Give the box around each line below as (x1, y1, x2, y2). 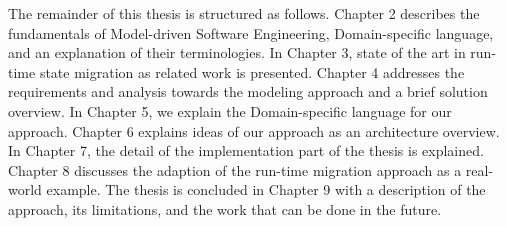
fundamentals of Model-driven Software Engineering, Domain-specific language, (8, 22, 494, 43)
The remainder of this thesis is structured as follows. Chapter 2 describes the (8, 3, 480, 23)
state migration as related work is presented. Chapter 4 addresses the (39, 61, 465, 82)
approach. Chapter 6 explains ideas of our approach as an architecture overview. (8, 120, 500, 141)
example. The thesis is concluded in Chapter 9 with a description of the (46, 179, 486, 200)
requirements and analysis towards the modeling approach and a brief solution (8, 81, 488, 102)
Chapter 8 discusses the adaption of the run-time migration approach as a (8, 159, 462, 180)
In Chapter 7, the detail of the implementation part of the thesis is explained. (8, 140, 484, 161)
